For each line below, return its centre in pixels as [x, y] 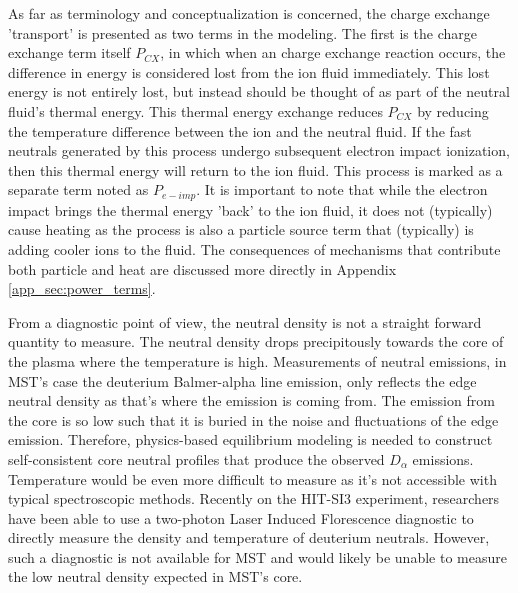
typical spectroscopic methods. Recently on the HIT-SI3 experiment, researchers [254, 498]
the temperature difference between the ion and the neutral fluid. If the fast [240, 130]
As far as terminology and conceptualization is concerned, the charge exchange [249, 13]
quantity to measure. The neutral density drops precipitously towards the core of [256, 341]
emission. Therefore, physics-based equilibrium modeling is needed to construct [250, 439]
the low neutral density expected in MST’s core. [155, 576]
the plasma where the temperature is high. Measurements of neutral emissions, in [257, 360]
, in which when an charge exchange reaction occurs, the [333, 52]
